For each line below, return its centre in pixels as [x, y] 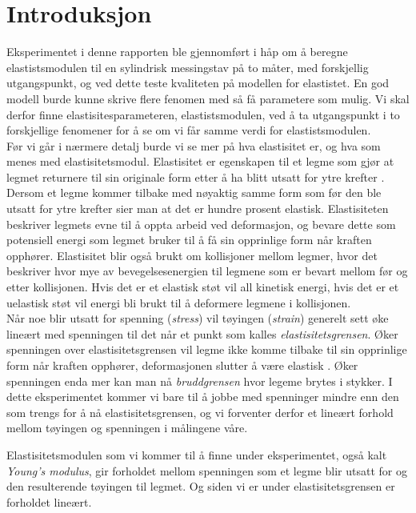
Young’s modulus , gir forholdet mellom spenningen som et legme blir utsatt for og [207, 470]
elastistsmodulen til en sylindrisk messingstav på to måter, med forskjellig [188, 67]
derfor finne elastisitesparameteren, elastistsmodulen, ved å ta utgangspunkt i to [203, 114]
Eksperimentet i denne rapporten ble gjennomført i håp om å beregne [177, 52]
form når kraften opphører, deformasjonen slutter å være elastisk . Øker [182, 365]
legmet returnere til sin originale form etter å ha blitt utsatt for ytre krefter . [196, 176]
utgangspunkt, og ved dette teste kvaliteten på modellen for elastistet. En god [198, 83]
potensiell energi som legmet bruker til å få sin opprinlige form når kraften [189, 240]
